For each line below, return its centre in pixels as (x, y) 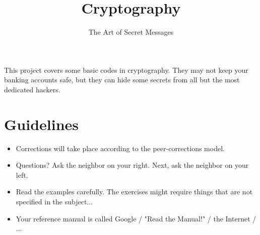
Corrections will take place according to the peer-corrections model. (120, 148)
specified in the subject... (54, 201)
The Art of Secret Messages (131, 32)
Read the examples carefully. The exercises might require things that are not (134, 192)
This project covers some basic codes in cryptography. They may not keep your (126, 70)
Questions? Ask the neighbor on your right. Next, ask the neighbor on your (132, 165)
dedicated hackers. (32, 89)
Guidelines (42, 124)
